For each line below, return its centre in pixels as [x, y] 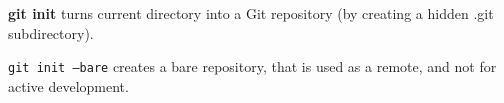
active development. [68, 85]
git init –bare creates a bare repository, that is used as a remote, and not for [252, 66]
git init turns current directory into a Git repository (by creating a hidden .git [251, 13]
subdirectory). [51, 32]
